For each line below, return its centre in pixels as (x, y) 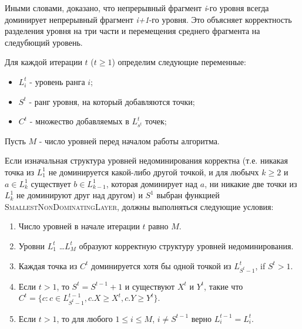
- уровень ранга (57, 81)
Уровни (32, 245)
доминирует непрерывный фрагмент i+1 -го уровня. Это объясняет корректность (148, 19)
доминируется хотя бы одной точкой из (161, 265)
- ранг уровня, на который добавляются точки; (112, 101)
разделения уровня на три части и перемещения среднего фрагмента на (132, 31)
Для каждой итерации (43, 62)
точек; (156, 121)
